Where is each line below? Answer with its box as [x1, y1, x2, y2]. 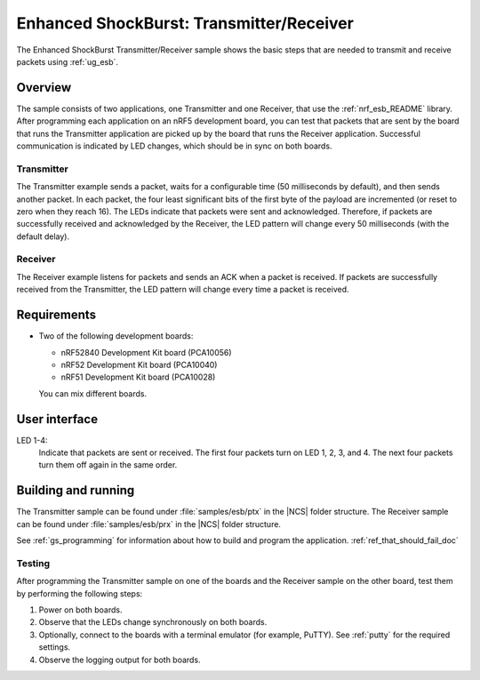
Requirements [16, 308, 97, 323]
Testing [16, 556, 51, 569]
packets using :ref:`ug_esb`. [16, 56, 119, 67]
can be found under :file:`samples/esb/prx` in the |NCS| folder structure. [16, 518, 282, 529]
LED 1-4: [16, 435, 48, 445]
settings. [38, 642, 71, 652]
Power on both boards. [38, 604, 123, 615]
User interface [16, 412, 98, 427]
